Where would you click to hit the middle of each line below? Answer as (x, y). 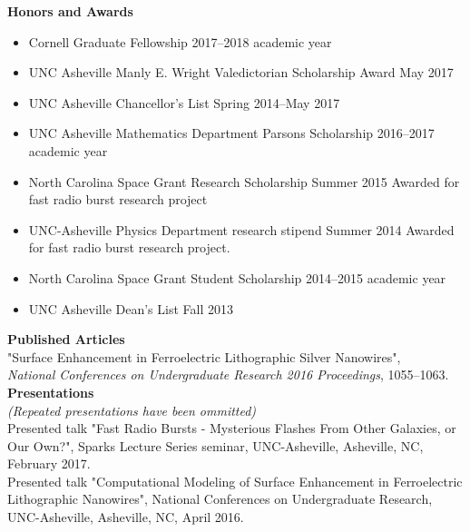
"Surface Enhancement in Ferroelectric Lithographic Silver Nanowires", (204, 356)
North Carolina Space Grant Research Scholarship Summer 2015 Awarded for (244, 181)
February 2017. (49, 463)
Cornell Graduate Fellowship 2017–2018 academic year (180, 41)
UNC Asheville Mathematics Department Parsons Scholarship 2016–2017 (231, 133)
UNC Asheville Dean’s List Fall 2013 (131, 308)
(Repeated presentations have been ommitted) (132, 410)
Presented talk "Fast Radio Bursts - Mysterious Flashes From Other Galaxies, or (232, 428)
